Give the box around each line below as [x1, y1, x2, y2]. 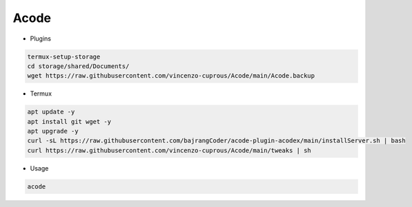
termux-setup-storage [27, 52, 101, 61]
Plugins [30, 34, 52, 43]
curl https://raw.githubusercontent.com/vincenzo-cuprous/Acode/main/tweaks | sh [27, 146, 312, 154]
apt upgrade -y [27, 127, 79, 135]
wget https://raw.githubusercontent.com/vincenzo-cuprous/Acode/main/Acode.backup [27, 72, 315, 80]
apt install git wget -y [27, 118, 112, 125]
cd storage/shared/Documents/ [27, 62, 130, 70]
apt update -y [27, 108, 75, 116]
